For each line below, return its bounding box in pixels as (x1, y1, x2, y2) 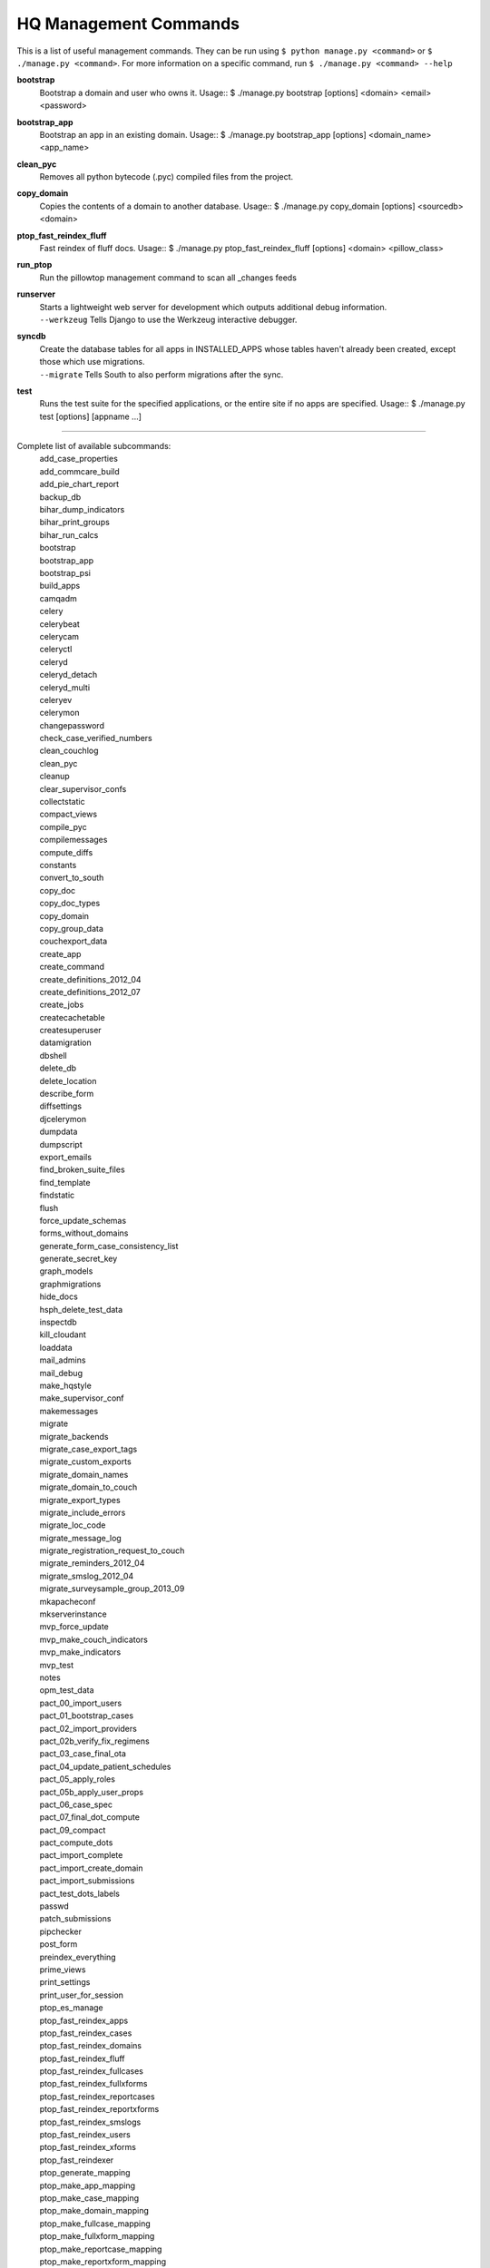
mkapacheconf (39, 1596, 96, 1607)
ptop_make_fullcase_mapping (39, 2218, 152, 2229)
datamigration (39, 1037, 92, 1048)
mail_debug (39, 1367, 83, 1378)
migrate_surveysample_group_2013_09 (39, 1583, 185, 1594)
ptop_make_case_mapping (39, 2193, 140, 2204)
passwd (39, 1901, 70, 1911)
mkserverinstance (39, 1608, 108, 1619)
